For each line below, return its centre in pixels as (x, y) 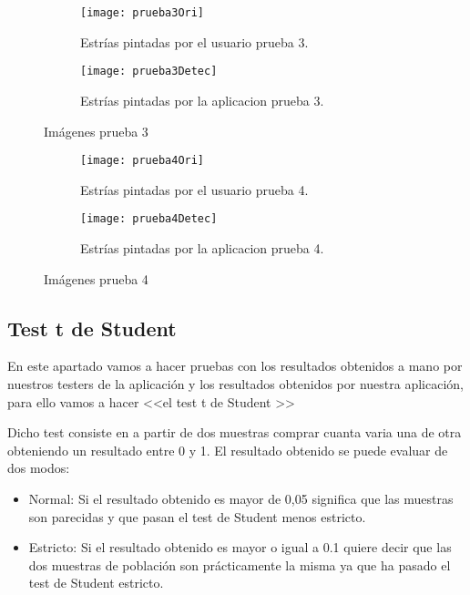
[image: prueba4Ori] (143, 161)
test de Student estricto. (96, 583)
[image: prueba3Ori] (143, 13)
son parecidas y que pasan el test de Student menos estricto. (197, 516)
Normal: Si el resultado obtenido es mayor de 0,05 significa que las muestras (241, 498)
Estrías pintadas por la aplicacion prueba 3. (202, 100)
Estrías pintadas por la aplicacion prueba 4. (202, 248)
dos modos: (39, 468)
